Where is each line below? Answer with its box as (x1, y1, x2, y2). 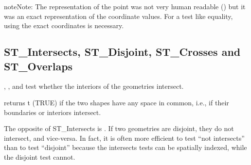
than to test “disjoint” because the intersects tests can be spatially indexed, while (4, 142, 247, 152)
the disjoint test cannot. (4, 151, 75, 162)
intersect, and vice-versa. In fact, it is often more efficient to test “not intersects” (4, 132, 245, 143)
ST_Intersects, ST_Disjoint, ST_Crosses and (4, 44, 241, 59)
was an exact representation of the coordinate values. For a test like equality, (4, 11, 233, 21)
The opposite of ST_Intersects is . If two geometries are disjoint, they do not (4, 123, 234, 133)
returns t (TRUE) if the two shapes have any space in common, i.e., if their (4, 97, 229, 107)
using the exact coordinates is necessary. (4, 20, 124, 31)
